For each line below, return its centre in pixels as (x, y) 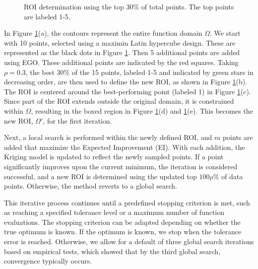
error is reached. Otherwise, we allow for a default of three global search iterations (129, 241)
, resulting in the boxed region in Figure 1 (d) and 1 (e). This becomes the (142, 110)
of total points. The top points (188, 6)
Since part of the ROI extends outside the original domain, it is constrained (119, 101)
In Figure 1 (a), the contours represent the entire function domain (103, 33)
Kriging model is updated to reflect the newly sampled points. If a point (114, 157)
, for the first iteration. (77, 120)
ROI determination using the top (74, 6)
